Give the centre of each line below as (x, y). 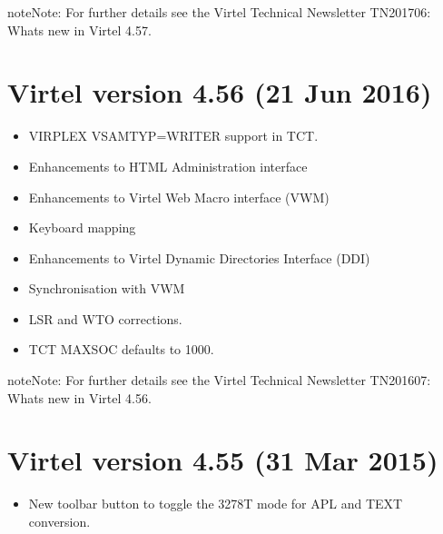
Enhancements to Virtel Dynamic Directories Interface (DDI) (199, 257)
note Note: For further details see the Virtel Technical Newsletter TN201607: (219, 380)
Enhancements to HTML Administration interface (168, 166)
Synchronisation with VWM (107, 288)
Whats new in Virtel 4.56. (79, 397)
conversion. (59, 521)
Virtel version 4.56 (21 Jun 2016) (220, 92)
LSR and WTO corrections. (105, 318)
